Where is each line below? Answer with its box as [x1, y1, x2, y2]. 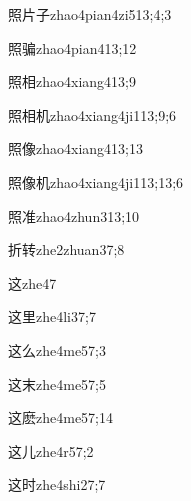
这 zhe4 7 [8, 272, 57, 293]
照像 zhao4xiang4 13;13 [8, 138, 143, 159]
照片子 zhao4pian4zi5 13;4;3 [8, 4, 172, 24]
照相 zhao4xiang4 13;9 [8, 71, 136, 92]
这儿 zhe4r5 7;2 [8, 440, 94, 461]
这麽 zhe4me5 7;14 [8, 407, 114, 428]
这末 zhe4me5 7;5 [8, 373, 107, 394]
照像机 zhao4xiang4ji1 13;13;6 [8, 171, 184, 192]
